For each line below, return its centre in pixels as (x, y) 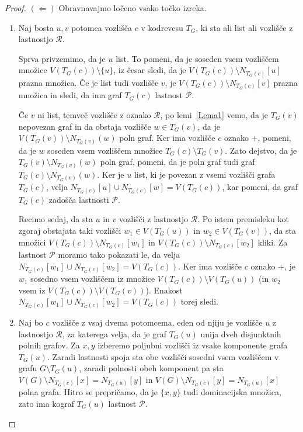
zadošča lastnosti (79, 199)
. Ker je (111, 174)
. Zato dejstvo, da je (261, 150)
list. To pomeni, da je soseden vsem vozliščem (197, 58)
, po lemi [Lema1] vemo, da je (214, 115)
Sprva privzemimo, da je (62, 58)
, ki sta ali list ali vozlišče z (244, 27)
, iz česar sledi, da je (150, 70)
